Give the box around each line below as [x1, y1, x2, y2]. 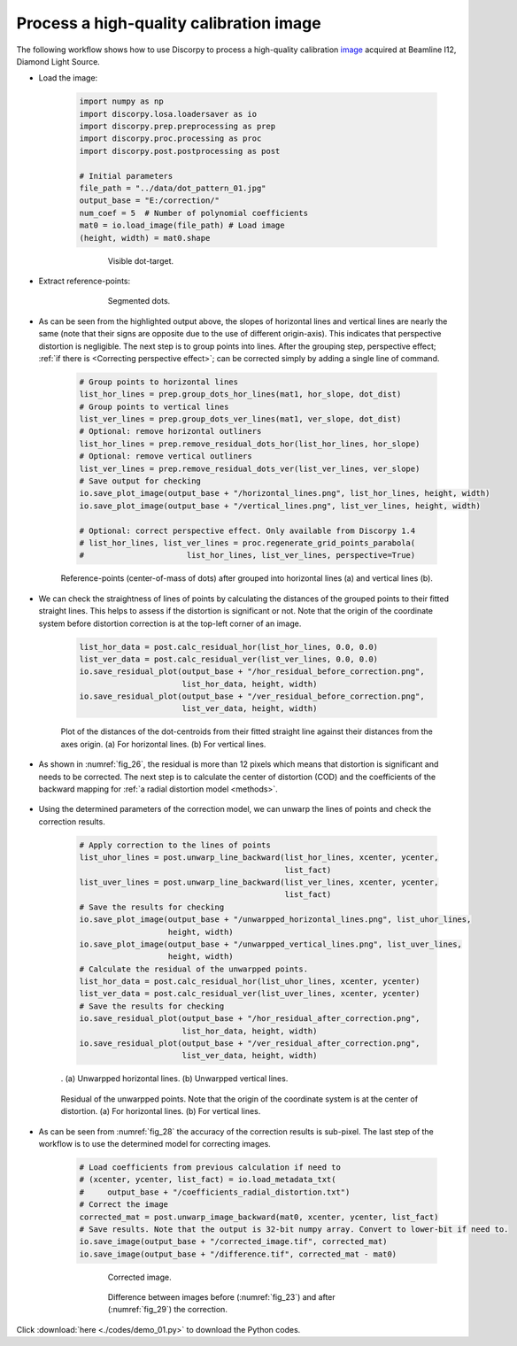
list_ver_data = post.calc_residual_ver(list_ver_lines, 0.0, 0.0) [79, 654, 379, 664]
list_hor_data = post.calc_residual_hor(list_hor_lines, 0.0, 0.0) [79, 642, 379, 652]
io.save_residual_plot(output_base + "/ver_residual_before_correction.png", [79, 692, 425, 701]
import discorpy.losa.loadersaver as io [79, 109, 257, 119]
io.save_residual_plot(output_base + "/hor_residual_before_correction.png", [79, 667, 425, 677]
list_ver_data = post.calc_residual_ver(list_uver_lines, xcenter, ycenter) [79, 988, 421, 999]
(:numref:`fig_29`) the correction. [107, 1304, 228, 1315]
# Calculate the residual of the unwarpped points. [79, 963, 309, 974]
